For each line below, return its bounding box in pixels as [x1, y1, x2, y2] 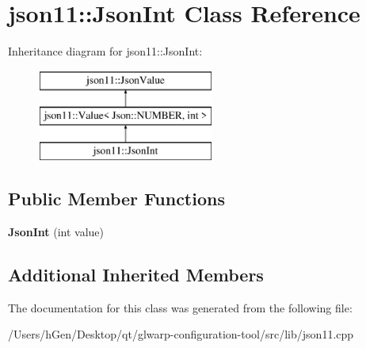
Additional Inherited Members [8, 262, 264, 286]
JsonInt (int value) [8, 223, 104, 239]
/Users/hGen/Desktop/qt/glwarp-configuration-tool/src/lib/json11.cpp [8, 326, 354, 342]
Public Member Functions [8, 186, 225, 211]
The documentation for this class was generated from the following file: [8, 299, 353, 315]
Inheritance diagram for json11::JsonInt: [8, 43, 203, 59]
